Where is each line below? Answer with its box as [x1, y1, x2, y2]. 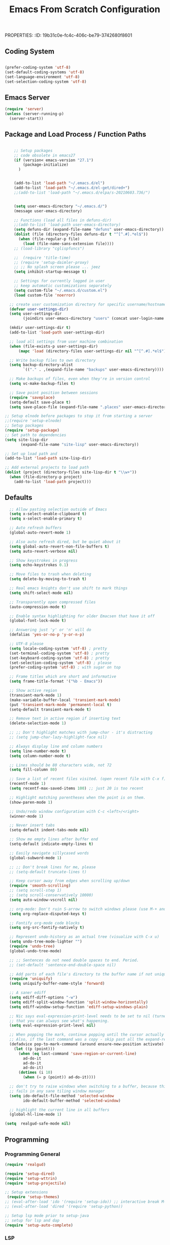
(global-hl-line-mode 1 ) [9, 1112, 62, 1117]
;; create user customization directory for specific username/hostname [9, 301, 166, 307]
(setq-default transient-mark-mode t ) [9, 707, 92, 712]
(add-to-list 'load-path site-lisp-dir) [5, 456, 92, 461]
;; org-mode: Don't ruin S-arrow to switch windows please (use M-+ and [9, 906, 166, 912]
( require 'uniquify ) [9, 976, 53, 982]
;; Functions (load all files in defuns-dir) [14, 218, 112, 223]
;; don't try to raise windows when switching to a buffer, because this [9, 1084, 168, 1089]
